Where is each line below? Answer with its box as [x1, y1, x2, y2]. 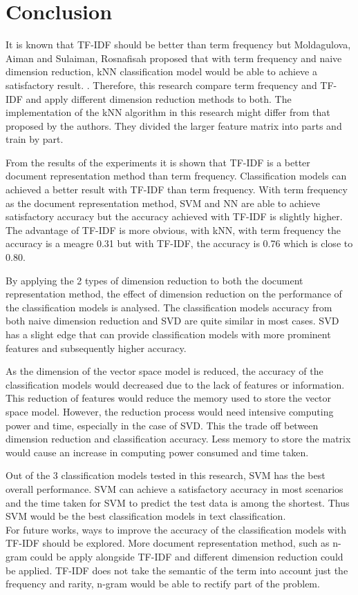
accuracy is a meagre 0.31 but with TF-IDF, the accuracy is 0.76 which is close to [6, 236, 353, 251]
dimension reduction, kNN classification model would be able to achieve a [6, 64, 317, 79]
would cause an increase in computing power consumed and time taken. [6, 445, 309, 459]
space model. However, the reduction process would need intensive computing [6, 404, 334, 418]
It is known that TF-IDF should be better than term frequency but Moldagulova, [6, 37, 351, 52]
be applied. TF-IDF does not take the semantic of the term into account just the [6, 563, 348, 577]
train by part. [6, 132, 64, 146]
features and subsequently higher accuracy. [6, 340, 187, 355]
